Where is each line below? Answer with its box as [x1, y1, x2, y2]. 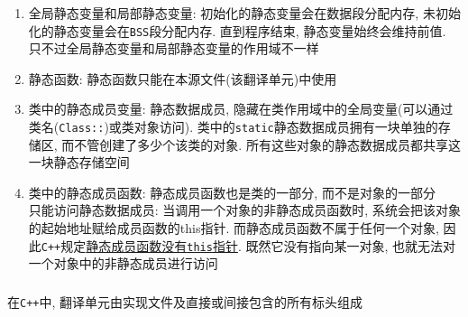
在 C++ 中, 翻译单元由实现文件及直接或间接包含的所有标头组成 [7, 292, 363, 311]
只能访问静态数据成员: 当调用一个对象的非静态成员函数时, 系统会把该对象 [28, 200, 461, 219]
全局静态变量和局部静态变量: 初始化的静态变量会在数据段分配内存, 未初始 [28, 3, 461, 22]
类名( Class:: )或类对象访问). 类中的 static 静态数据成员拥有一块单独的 [28, 117, 438, 135]
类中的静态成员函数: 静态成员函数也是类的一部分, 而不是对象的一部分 [28, 182, 436, 201]
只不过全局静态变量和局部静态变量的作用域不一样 [28, 39, 319, 58]
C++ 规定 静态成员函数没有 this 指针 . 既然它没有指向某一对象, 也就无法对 [41, 236, 456, 255]
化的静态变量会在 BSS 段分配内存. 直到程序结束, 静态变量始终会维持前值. [28, 21, 446, 40]
